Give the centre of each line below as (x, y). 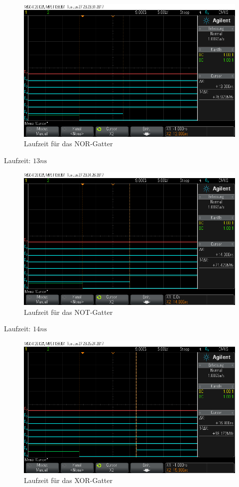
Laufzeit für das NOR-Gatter (68, 144)
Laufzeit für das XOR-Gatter (68, 480)
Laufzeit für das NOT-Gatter (68, 312)
